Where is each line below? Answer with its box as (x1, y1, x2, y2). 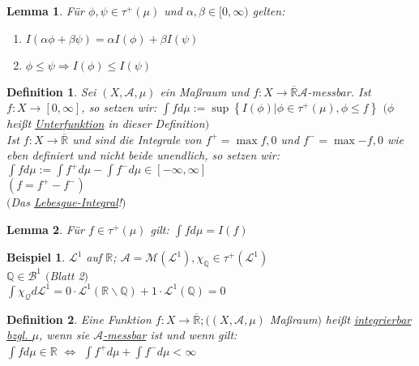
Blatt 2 (49, 266, 84, 283)
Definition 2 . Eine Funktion (6, 310, 152, 327)
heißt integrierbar (325, 310, 412, 327)
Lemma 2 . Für (6, 221, 85, 238)
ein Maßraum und (160, 83, 250, 100)
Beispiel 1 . (6, 249, 66, 266)
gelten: (252, 2, 285, 19)
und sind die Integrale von (72, 130, 202, 147)
